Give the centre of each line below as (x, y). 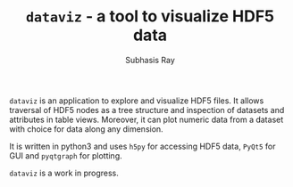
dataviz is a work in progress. (64, 173)
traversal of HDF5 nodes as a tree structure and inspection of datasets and (147, 110)
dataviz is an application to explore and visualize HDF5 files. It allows (137, 101)
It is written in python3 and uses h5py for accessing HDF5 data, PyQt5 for (142, 146)
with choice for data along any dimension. (86, 129)
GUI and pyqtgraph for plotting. (66, 155)
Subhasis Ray (150, 60)
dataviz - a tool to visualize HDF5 (150, 16)
